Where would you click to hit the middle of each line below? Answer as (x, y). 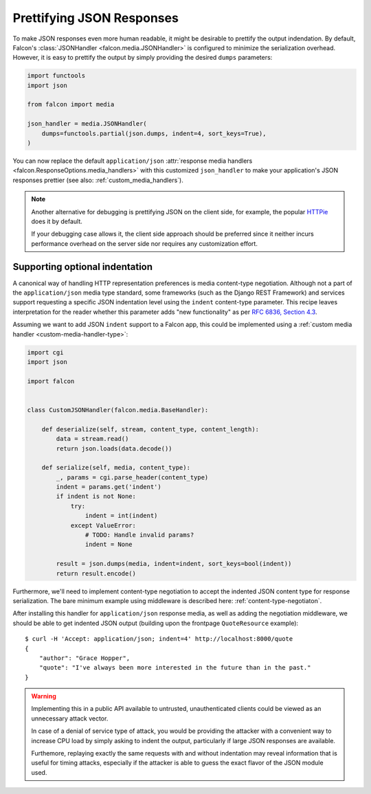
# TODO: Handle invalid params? (139, 535)
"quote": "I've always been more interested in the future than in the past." (175, 668)
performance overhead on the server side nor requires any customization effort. (144, 243)
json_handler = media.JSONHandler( (87, 124)
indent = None (109, 545)
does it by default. (57, 221)
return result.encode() (96, 573)
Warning (44, 696)
